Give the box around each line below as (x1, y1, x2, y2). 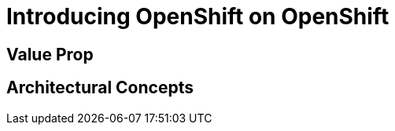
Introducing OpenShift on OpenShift (6, 3, 389, 30)
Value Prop (6, 44, 94, 64)
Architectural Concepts (6, 78, 194, 98)
